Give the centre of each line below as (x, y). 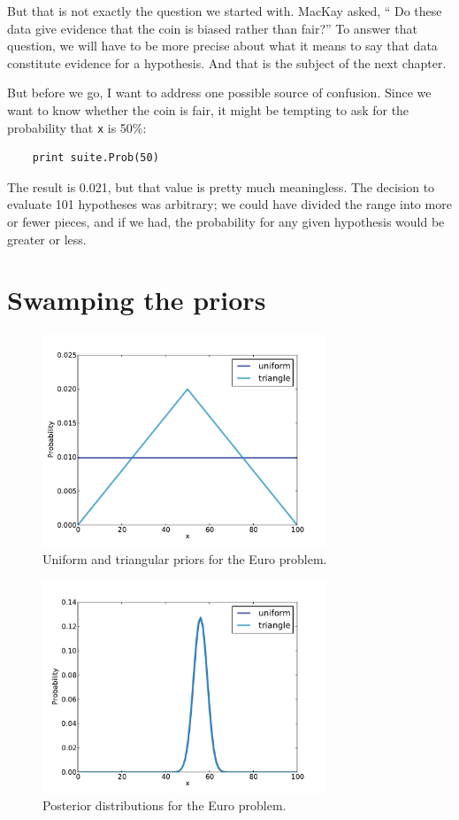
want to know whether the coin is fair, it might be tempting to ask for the (208, 109)
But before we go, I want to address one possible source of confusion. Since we (219, 93)
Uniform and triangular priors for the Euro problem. (185, 558)
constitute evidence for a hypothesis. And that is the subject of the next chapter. (227, 62)
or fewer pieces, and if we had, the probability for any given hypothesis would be (226, 221)
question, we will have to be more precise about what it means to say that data (222, 46)
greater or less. (47, 239)
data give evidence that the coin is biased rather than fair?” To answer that (212, 28)
